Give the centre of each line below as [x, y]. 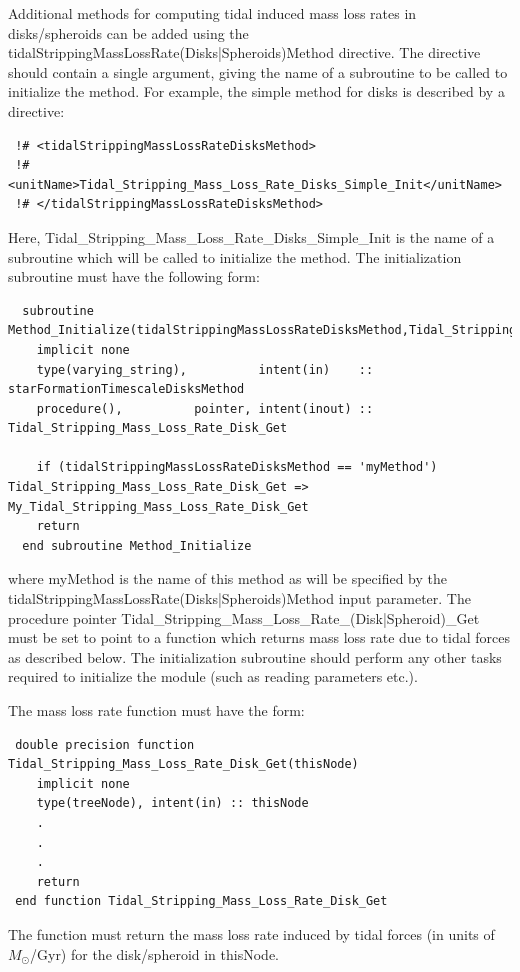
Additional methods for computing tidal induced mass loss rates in [212, 13]
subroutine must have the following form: [134, 276]
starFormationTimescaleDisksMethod [126, 389]
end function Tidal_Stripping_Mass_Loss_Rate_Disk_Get [201, 901]
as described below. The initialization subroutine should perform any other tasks [255, 656]
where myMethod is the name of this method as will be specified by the [227, 578]
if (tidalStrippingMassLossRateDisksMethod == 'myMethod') [237, 467]
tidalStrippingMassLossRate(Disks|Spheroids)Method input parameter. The [239, 598]
